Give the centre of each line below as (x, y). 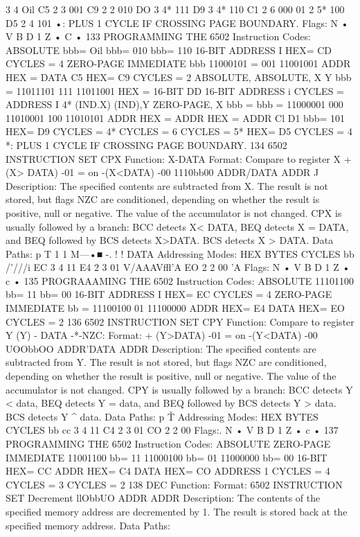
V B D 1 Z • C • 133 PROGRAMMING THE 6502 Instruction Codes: (158, 36)
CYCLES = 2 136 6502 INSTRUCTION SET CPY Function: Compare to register (180, 321)
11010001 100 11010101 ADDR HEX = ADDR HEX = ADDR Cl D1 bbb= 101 (175, 117)
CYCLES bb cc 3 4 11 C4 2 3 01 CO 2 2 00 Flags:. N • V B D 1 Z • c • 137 (172, 430)
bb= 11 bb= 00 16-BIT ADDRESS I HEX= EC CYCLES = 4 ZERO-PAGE (169, 294)
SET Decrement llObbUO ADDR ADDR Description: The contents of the (163, 498)
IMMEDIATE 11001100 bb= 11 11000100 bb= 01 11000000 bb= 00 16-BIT (166, 457)
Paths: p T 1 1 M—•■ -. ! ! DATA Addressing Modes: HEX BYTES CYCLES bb (180, 253)
